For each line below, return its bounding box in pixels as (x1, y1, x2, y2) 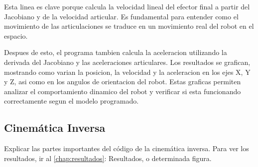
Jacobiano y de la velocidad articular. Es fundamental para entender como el (4, 11, 239, 21)
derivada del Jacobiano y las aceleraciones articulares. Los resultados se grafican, (4, 56, 251, 67)
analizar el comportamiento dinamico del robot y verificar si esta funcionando (4, 86, 241, 96)
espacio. (4, 30, 28, 41)
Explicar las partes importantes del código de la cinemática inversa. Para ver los (4, 143, 249, 154)
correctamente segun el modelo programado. (4, 96, 139, 106)
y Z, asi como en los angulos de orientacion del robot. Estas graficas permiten (4, 76, 241, 87)
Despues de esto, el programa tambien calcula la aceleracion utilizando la (4, 47, 227, 57)
